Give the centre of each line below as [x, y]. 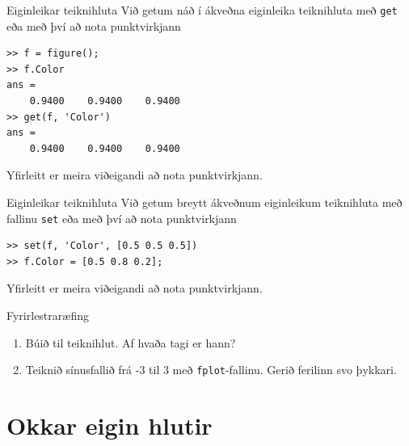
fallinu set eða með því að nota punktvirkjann [122, 218]
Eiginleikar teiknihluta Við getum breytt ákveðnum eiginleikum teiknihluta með [204, 202]
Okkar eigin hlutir [110, 425]
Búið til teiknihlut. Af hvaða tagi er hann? [131, 342]
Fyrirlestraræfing [48, 316]
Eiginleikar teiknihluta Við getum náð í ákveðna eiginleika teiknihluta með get [202, 10]
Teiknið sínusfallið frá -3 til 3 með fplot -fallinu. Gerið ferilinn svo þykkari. [211, 370]
